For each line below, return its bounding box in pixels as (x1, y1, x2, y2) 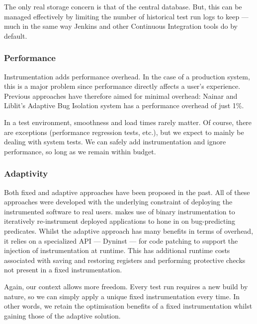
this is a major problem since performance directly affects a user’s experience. (4, 81, 241, 91)
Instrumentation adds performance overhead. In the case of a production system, (4, 71, 250, 81)
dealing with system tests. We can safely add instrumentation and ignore (4, 136, 226, 147)
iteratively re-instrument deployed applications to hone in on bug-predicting (4, 216, 236, 226)
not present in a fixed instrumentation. (4, 264, 122, 275)
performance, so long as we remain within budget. (4, 146, 156, 156)
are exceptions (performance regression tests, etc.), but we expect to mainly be (4, 127, 244, 137)
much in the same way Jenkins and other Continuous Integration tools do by (4, 21, 238, 31)
